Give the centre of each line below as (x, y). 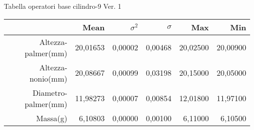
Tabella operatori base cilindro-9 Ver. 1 (63, 6)
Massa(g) (52, 118)
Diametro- (50, 92)
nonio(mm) (48, 78)
